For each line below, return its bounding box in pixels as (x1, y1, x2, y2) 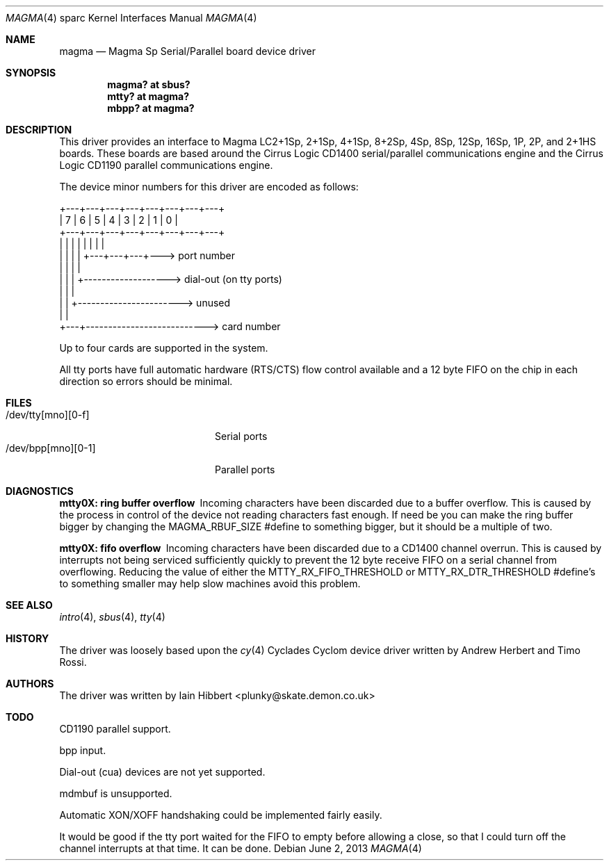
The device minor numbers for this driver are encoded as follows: (59, 181, 359, 193)
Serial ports (215, 430, 268, 442)
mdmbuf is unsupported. (59, 787, 172, 799)
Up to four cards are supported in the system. (59, 342, 268, 354)
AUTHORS (6, 678, 54, 689)
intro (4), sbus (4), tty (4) (59, 611, 165, 623)
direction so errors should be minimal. (59, 375, 233, 387)
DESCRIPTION (6, 124, 72, 136)
